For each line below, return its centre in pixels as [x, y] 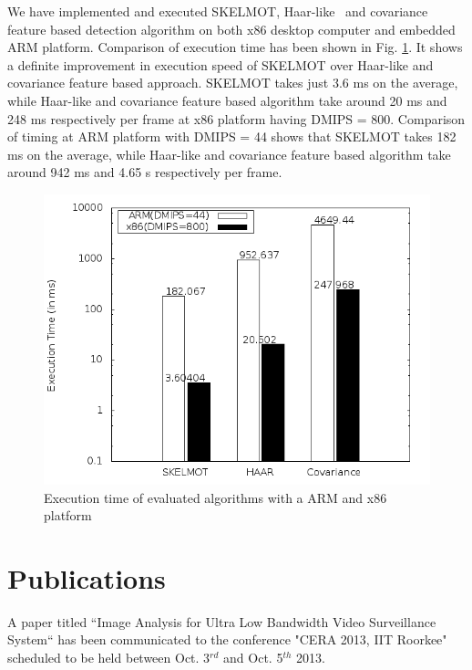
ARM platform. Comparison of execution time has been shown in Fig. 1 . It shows [235, 47]
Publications [87, 577]
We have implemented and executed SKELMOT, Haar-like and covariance [218, 11]
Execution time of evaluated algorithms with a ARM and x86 [215, 497]
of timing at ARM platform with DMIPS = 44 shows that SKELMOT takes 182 [232, 136]
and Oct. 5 [253, 658]
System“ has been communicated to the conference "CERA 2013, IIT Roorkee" [227, 639]
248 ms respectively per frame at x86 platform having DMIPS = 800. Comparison [236, 118]
